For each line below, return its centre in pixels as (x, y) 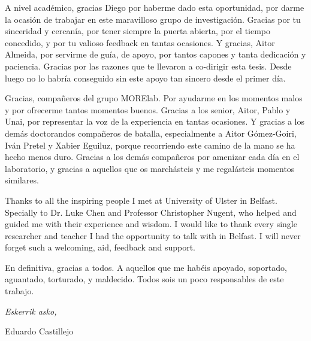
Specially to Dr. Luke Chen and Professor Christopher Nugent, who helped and (151, 212)
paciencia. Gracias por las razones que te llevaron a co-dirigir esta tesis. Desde (148, 66)
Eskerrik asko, (31, 311)
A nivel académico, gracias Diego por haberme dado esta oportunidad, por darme (155, 7)
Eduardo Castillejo (39, 331)
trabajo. (19, 291)
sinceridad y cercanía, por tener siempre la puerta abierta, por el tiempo (138, 31)
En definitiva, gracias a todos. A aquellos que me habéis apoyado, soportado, (146, 267)
